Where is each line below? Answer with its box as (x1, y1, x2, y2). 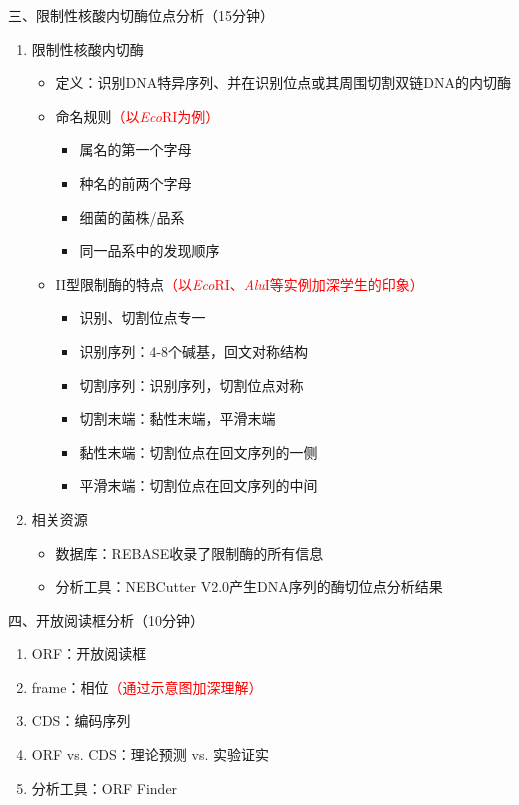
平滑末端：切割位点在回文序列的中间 (79, 475, 318, 496)
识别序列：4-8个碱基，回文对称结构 (79, 340, 309, 361)
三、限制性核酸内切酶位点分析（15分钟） (8, 5, 274, 25)
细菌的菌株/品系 (79, 206, 185, 227)
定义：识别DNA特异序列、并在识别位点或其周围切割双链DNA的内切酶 (55, 72, 511, 93)
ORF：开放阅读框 (31, 643, 147, 664)
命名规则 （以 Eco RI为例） (55, 105, 220, 126)
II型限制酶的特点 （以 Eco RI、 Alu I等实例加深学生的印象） (55, 273, 424, 294)
